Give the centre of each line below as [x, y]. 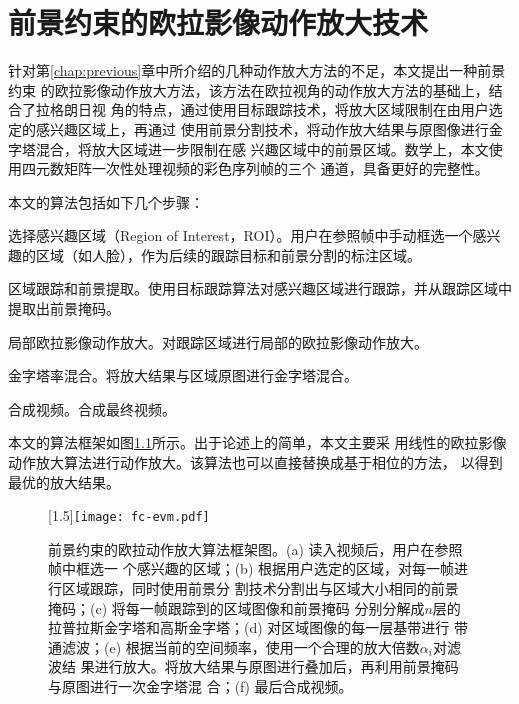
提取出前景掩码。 [64, 308]
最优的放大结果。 [64, 481]
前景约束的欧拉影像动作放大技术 [218, 22]
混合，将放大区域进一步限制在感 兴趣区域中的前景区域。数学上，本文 [262, 148]
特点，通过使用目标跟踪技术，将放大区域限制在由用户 [313, 109]
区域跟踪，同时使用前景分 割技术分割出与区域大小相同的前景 [260, 588]
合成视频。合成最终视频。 [92, 408]
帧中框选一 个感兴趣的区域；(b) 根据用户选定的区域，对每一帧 [251, 568]
